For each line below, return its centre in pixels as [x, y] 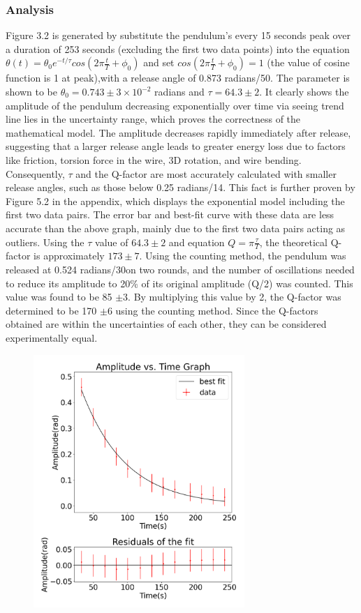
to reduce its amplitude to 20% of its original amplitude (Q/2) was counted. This [179, 283]
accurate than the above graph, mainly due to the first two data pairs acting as [176, 228]
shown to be [31, 91]
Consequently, [35, 173]
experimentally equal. [52, 337]
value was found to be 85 [59, 297]
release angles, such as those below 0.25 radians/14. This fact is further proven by [180, 187]
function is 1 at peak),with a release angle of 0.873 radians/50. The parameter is [178, 78]
